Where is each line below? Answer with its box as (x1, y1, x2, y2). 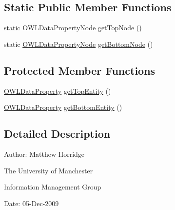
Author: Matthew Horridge (4, 148, 85, 159)
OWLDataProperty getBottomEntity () (4, 102, 122, 112)
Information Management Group (4, 182, 101, 192)
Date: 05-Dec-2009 (4, 198, 59, 208)
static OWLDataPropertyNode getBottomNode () (4, 39, 153, 49)
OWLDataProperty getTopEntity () (4, 85, 111, 96)
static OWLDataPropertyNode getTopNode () (4, 22, 142, 33)
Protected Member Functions (4, 63, 156, 78)
